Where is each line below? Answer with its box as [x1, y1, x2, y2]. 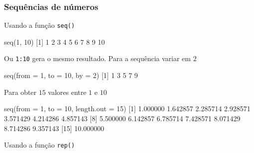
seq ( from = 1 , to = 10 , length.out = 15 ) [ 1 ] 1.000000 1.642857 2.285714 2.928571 [4, 103, 251, 114]
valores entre [48, 86, 86, 97]
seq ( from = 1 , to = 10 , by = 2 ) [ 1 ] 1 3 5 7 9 [4, 70, 138, 80]
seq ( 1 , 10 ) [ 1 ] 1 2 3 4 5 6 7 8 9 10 [4, 36, 105, 47]
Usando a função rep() [4, 140, 75, 150]
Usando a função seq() [4, 20, 75, 30]
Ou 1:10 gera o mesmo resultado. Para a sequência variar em [4, 53, 191, 64]
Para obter [4, 86, 37, 97]
